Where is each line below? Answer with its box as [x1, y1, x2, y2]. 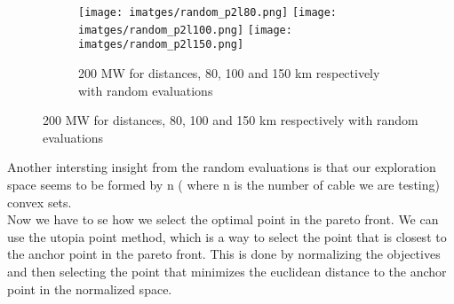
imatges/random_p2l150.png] [78, 38, 244, 51]
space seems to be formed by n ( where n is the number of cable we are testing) [7, 175, 440, 193]
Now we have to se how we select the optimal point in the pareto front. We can [7, 210, 439, 229]
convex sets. [7, 192, 72, 211]
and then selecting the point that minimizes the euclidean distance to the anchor [7, 261, 447, 280]
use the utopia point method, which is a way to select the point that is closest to [7, 227, 447, 246]
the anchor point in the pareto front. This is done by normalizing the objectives [7, 245, 441, 263]
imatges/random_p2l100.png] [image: [78, 23, 292, 36]
